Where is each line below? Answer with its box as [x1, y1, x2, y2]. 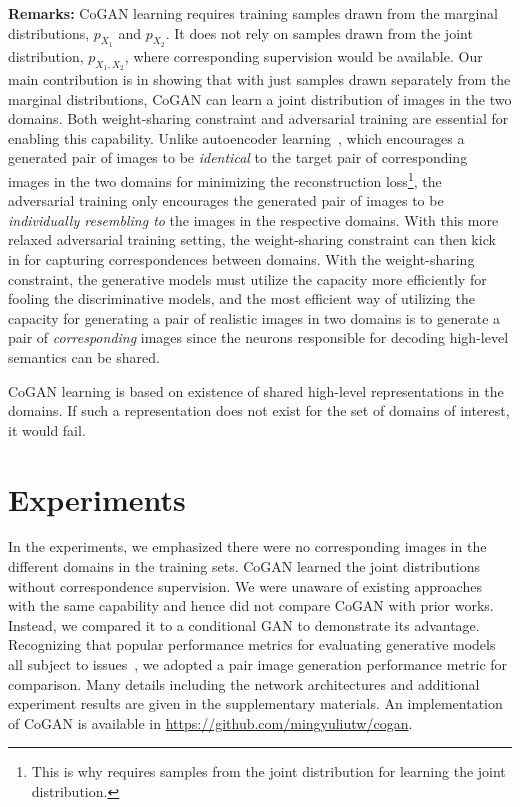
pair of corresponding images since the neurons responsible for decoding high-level [8, 327, 509, 348]
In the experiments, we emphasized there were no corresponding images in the [8, 536, 487, 557]
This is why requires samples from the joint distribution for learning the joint [31, 761, 506, 782]
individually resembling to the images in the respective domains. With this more [8, 209, 499, 230]
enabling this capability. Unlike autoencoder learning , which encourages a [8, 127, 465, 148]
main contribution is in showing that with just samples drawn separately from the [8, 69, 511, 89]
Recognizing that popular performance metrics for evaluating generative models [8, 634, 496, 655]
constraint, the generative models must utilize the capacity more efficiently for [8, 268, 487, 289]
